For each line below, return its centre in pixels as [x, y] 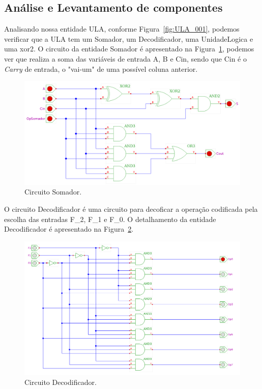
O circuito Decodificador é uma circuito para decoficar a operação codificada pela [131, 209]
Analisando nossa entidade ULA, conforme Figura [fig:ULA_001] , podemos [122, 29]
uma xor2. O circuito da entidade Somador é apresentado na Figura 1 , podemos [129, 49]
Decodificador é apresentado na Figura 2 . [69, 229]
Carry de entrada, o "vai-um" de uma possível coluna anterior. [101, 68]
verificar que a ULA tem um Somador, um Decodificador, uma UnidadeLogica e [129, 38]
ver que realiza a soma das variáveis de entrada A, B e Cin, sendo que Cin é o [125, 58]
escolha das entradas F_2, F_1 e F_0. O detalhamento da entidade [110, 219]
